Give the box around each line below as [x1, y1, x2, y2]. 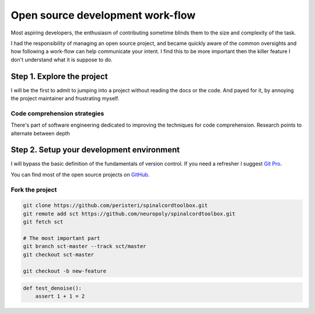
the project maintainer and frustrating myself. [10, 95, 120, 102]
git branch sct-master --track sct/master [23, 243, 146, 250]
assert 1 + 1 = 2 [35, 293, 85, 300]
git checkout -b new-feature [23, 267, 107, 274]
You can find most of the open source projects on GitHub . [10, 171, 150, 178]
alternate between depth [10, 130, 70, 137]
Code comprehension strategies [10, 109, 104, 117]
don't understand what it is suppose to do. [10, 56, 113, 63]
